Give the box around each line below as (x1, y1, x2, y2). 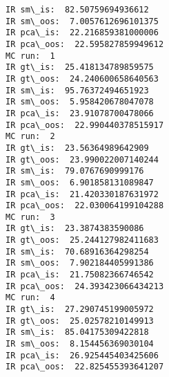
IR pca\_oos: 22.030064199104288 (6, 201, 164, 211)
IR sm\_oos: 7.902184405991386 (6, 258, 154, 268)
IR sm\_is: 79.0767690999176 (6, 166, 144, 176)
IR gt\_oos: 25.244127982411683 (6, 235, 159, 246)
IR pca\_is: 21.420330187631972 (6, 189, 159, 199)
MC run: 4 (6, 293, 55, 303)
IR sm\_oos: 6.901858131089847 (6, 177, 154, 187)
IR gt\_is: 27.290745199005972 (6, 304, 154, 315)
